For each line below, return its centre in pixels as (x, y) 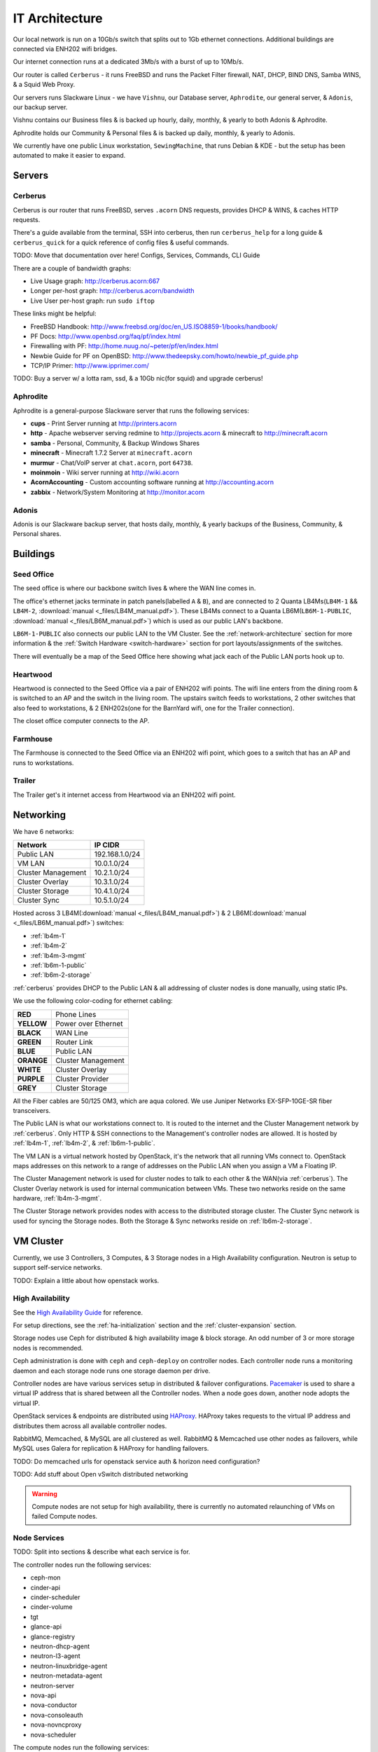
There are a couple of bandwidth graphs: (72, 268)
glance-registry (53, 1636)
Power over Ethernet (89, 1023)
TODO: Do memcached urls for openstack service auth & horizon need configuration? (136, 1461)
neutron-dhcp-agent (60, 1646)
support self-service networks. (58, 1268)
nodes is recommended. (48, 1348)
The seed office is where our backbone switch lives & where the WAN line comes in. (134, 588)
